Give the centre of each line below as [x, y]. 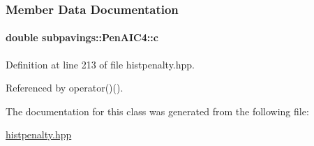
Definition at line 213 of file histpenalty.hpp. [100, 64]
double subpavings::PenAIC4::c [82, 37]
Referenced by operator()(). [65, 88]
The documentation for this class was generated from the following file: [157, 111]
